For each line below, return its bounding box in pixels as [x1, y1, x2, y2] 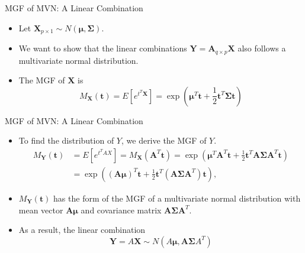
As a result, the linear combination [18, 223, 146, 236]
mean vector [18, 203, 63, 216]
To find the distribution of [18, 134, 114, 147]
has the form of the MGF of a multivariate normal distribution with [53, 192, 301, 204]
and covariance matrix [81, 203, 162, 216]
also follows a [237, 42, 286, 54]
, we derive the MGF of [121, 134, 207, 147]
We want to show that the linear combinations [18, 42, 187, 54]
